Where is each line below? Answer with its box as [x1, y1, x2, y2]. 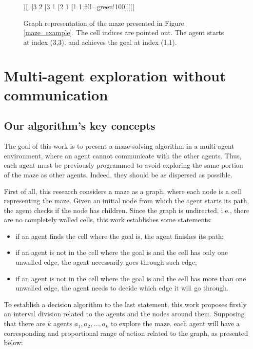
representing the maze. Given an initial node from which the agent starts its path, [4, 195, 249, 206]
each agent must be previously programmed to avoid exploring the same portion [4, 160, 243, 170]
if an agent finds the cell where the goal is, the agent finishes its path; [15, 231, 224, 241]
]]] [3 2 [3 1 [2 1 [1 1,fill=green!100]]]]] [23, 1, 135, 11]
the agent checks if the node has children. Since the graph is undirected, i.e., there [4, 205, 250, 215]
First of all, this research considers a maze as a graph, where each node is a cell [4, 186, 241, 196]
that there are [4, 318, 45, 329]
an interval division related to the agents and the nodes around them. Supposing [4, 309, 245, 319]
